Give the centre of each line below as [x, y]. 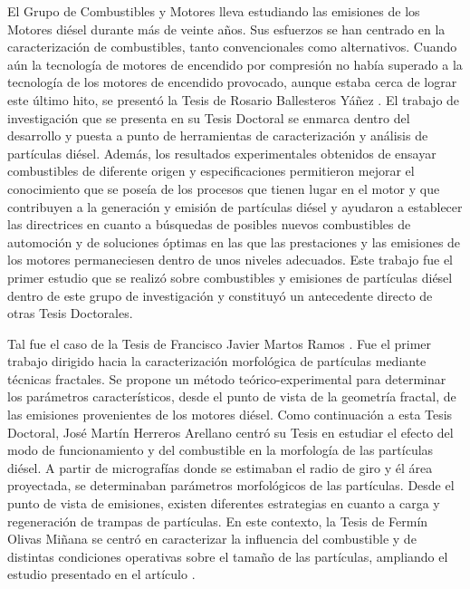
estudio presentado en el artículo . [101, 574]
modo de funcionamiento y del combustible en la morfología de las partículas [221, 450]
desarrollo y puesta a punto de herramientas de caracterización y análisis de [218, 135]
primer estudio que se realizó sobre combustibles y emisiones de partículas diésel [230, 277]
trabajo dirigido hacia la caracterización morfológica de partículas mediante [217, 361]
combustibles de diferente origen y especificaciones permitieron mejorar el [211, 171]
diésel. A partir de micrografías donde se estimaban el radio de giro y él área [220, 467]
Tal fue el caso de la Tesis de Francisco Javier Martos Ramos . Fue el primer [220, 343]
